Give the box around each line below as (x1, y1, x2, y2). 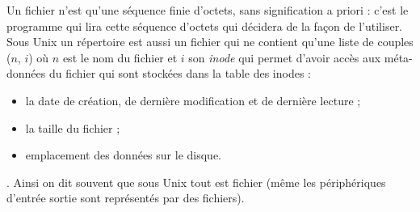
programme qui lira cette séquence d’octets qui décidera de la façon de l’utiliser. (6, 17, 403, 34)
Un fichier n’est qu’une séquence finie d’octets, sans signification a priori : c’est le (6, 2, 409, 18)
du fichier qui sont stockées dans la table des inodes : (48, 65, 311, 82)
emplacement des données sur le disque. (25, 146, 221, 163)
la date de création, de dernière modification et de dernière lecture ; (25, 91, 361, 108)
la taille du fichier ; (25, 119, 120, 136)
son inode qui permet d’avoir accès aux (188, 49, 381, 66)
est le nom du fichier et (62, 49, 178, 66)
